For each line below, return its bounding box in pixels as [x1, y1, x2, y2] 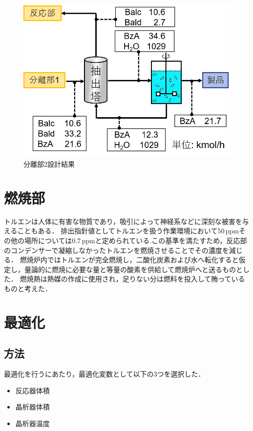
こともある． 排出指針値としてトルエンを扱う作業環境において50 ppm [17, 226, 239, 236]
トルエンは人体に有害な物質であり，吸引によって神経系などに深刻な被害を [4, 216, 242, 226]
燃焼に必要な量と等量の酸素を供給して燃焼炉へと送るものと [51, 264, 243, 274]
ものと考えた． [4, 283, 52, 293]
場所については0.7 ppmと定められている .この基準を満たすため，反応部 [24, 235, 247, 245]
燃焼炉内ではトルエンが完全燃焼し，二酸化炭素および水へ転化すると [20, 254, 239, 265]
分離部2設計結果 [23, 159, 75, 169]
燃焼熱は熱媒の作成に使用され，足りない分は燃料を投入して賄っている [20, 274, 245, 284]
